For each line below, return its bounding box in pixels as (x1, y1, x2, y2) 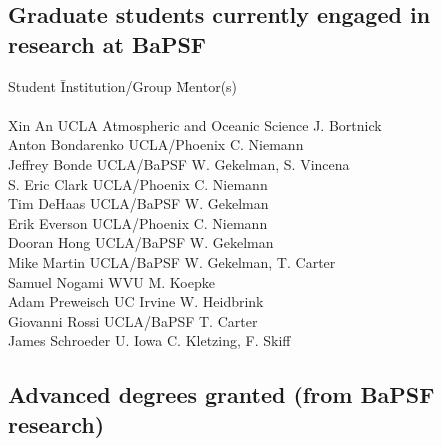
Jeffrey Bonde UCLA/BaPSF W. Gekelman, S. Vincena (8, 153, 350, 174)
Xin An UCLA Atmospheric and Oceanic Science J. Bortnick (8, 114, 382, 135)
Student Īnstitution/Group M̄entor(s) (8, 75, 238, 96)
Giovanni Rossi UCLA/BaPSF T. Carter (8, 310, 258, 331)
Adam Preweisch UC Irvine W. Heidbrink (8, 291, 264, 312)
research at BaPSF (8, 28, 207, 59)
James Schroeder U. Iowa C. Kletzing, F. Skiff (8, 330, 291, 351)
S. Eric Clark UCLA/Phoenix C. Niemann (8, 173, 268, 194)
